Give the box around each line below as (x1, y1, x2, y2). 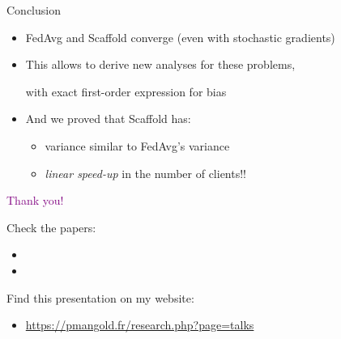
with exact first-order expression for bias (25, 83, 227, 100)
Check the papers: (6, 218, 96, 235)
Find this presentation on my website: (6, 289, 194, 306)
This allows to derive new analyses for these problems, (25, 56, 296, 73)
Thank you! (6, 192, 64, 209)
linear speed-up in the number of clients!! (45, 164, 247, 181)
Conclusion (6, 2, 61, 18)
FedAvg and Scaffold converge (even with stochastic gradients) (25, 28, 335, 45)
